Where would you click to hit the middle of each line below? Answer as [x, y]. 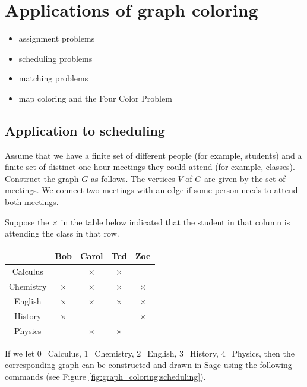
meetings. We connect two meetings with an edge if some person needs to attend [151, 190]
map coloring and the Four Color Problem [95, 98]
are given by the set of [245, 178]
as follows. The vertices [133, 178]
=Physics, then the [260, 353]
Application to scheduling [85, 130]
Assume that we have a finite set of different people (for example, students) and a [153, 155]
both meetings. [32, 202]
